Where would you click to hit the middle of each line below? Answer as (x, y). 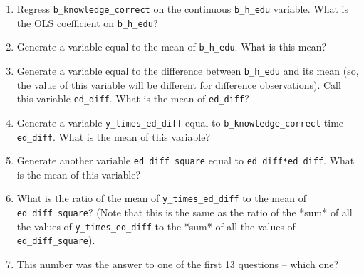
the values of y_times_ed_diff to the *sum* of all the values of (156, 226)
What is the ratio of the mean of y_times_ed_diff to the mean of (161, 198)
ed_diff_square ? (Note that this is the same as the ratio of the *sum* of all (184, 212)
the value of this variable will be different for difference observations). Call (179, 84)
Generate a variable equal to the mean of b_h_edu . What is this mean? (172, 47)
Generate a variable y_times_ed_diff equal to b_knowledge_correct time (180, 122)
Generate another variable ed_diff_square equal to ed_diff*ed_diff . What (186, 160)
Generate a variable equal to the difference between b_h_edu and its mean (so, (188, 70)
